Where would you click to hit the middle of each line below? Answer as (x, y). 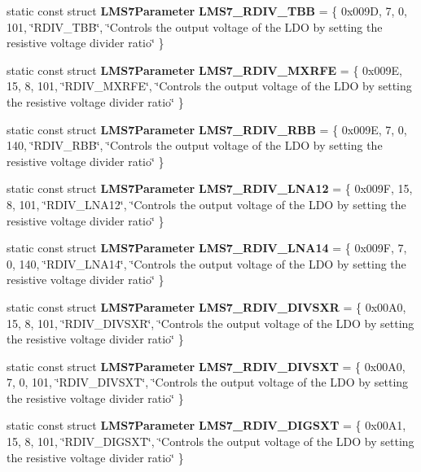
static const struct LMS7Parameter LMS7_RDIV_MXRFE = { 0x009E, (204, 70)
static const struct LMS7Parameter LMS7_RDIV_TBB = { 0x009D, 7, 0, (207, 11)
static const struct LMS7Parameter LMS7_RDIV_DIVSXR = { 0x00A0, (206, 306)
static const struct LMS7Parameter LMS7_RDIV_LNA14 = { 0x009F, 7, (207, 248)
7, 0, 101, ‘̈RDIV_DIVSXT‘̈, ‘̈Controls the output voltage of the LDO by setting (208, 382)
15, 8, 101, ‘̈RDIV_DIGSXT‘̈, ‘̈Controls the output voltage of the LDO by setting (210, 441)
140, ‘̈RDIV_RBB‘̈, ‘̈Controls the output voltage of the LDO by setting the (195, 145)
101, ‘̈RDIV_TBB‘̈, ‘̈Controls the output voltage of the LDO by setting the (195, 26)
